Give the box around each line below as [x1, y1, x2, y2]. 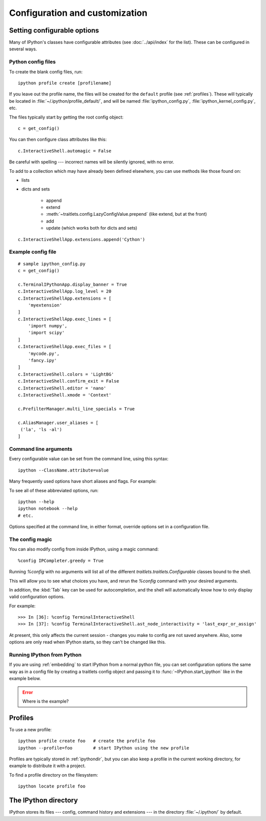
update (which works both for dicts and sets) [46, 225, 137, 231]
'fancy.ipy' [28, 358, 57, 363]
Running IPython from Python [9, 652, 82, 659]
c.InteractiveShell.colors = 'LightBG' [18, 371, 114, 377]
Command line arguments [9, 446, 72, 453]
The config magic [9, 536, 52, 543]
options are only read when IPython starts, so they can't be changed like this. [9, 639, 166, 645]
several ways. [9, 46, 37, 52]
